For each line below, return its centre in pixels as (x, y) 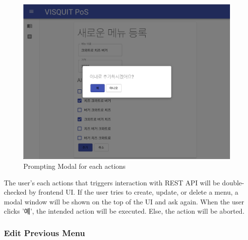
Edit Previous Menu (45, 232)
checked (15, 192)
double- (233, 182)
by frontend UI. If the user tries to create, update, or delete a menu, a (134, 192)
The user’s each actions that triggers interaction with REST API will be (112, 182)
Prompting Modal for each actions (75, 166)
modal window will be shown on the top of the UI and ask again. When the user (124, 201)
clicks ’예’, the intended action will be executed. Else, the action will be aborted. (124, 211)
